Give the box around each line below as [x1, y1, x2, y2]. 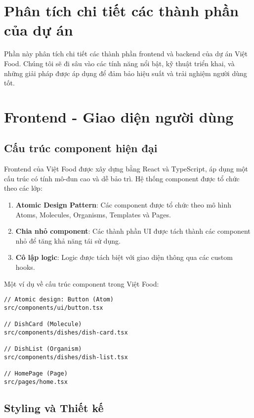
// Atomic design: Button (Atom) [4, 296, 114, 303]
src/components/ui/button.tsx [4, 304, 103, 311]
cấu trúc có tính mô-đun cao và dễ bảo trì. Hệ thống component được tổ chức [4, 173, 240, 183]
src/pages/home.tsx [4, 378, 68, 385]
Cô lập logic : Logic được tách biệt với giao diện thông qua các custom [15, 252, 233, 262]
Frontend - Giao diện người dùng [4, 106, 234, 126]
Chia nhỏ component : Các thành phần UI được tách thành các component [15, 226, 251, 236]
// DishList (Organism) [4, 345, 82, 353]
